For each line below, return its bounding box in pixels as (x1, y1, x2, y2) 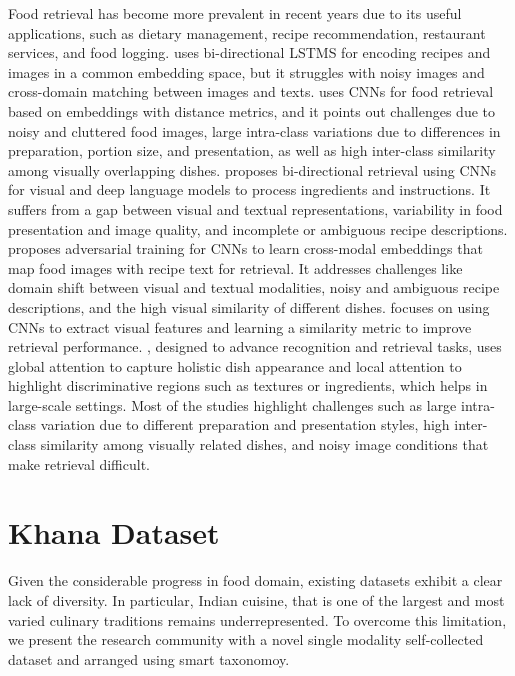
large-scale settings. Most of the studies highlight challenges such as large (8, 394, 457, 415)
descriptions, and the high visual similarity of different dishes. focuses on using (8, 296, 490, 317)
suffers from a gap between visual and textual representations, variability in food (8, 198, 503, 219)
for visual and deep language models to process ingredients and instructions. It (8, 179, 491, 200)
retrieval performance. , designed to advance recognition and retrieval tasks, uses (8, 336, 502, 357)
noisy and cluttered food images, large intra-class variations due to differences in (8, 120, 501, 141)
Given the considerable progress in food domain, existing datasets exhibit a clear (8, 570, 503, 591)
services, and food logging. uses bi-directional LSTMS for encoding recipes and (8, 42, 491, 63)
